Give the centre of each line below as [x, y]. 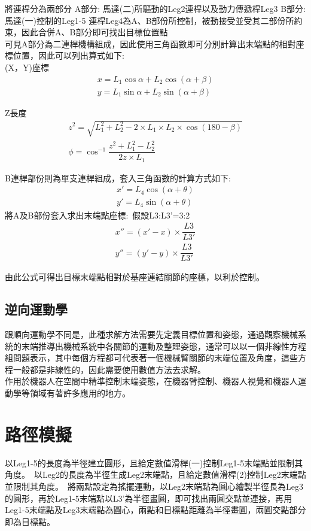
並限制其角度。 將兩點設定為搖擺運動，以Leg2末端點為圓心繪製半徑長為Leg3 [154, 486]
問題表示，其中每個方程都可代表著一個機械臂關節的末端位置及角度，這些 [155, 358]
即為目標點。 [30, 521]
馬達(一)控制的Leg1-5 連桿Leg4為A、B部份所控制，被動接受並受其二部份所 [150, 20]
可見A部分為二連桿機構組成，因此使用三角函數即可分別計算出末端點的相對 [150, 43]
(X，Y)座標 [27, 67]
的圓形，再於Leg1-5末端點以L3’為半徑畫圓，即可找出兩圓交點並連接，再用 [149, 498]
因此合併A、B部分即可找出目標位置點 [94, 32]
